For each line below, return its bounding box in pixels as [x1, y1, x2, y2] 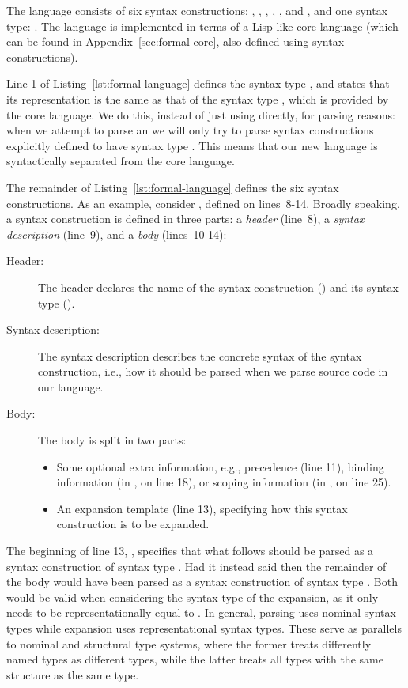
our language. [38, 378, 104, 395]
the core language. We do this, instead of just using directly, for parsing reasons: [6, 106, 395, 123]
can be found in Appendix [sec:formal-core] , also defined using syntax [6, 33, 345, 50]
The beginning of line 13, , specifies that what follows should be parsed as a [6, 542, 374, 559]
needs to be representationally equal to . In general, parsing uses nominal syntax [6, 604, 396, 621]
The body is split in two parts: [38, 432, 187, 448]
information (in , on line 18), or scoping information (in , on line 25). [56, 474, 391, 490]
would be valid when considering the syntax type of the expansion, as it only [6, 588, 379, 605]
